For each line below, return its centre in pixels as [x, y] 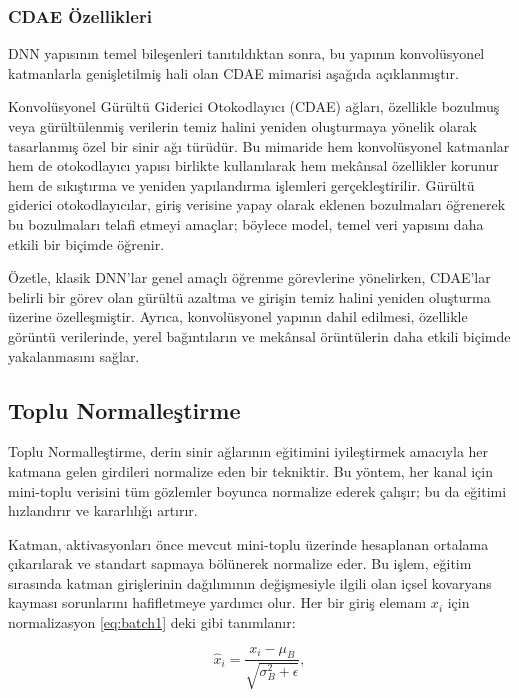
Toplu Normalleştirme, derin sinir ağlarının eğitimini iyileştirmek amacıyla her [248, 451]
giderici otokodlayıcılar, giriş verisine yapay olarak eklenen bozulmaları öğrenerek [257, 204]
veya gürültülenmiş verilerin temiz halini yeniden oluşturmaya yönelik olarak [242, 126]
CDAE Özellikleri [80, 15]
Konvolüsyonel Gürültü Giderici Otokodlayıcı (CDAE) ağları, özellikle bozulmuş [254, 106]
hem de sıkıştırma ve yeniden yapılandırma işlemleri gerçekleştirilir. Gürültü [241, 184]
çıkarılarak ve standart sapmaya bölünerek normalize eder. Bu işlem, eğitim [240, 563]
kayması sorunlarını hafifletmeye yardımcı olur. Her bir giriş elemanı [217, 602]
